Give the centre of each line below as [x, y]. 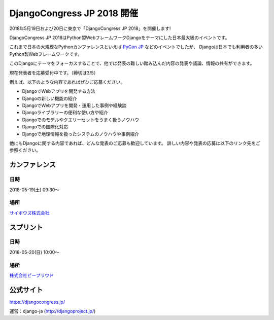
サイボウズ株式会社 [29, 212]
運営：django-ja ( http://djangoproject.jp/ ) [53, 311]
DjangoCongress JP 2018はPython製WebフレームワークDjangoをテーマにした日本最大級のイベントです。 [119, 38]
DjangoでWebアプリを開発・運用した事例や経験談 [74, 105]
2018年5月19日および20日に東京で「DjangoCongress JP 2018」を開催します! [90, 28]
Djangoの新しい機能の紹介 [49, 98]
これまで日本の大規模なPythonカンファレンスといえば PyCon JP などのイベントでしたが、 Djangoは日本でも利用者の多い [136, 47]
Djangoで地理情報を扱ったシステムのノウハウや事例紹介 [81, 134]
